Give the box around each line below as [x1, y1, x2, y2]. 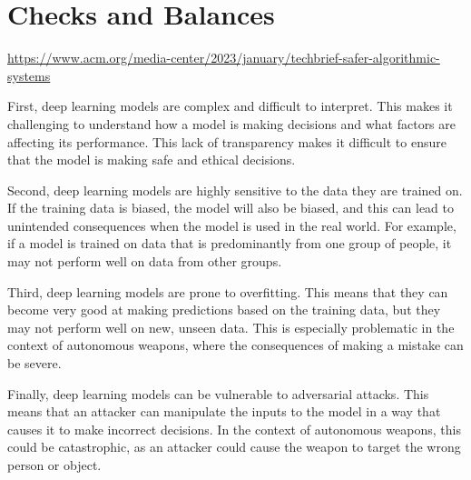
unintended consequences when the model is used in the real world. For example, [7, 215, 456, 235]
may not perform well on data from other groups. [7, 252, 282, 271]
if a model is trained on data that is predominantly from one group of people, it [7, 234, 452, 253]
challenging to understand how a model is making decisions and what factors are [7, 114, 456, 133]
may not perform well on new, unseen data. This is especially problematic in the [7, 317, 455, 336]
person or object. [7, 455, 102, 474]
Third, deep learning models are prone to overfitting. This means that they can [7, 282, 448, 301]
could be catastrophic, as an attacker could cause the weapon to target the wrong [7, 437, 461, 456]
